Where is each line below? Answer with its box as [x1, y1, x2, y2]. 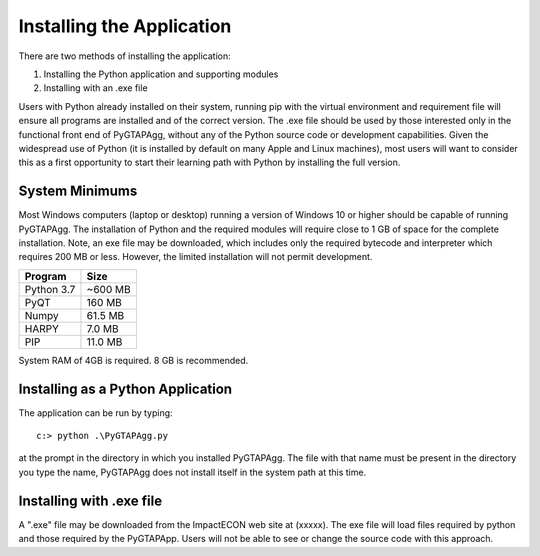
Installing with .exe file [18, 492, 163, 509]
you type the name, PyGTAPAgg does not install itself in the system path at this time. [18, 466, 367, 478]
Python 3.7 [24, 282, 76, 296]
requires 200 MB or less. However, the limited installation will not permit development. [18, 251, 373, 263]
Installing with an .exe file [43, 82, 149, 94]
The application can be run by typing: [18, 406, 174, 419]
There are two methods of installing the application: [18, 50, 231, 62]
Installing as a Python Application [18, 380, 233, 397]
